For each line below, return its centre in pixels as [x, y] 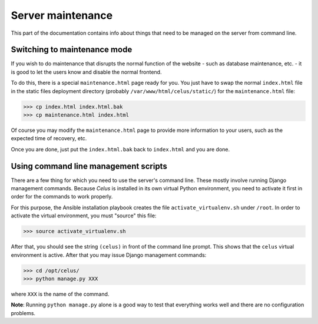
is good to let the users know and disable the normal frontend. [86, 72]
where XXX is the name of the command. [60, 294]
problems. [23, 313]
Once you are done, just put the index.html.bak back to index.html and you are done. [120, 149]
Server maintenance [62, 15]
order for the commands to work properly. [62, 197]
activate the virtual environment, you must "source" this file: [84, 216]
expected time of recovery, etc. [49, 138]
